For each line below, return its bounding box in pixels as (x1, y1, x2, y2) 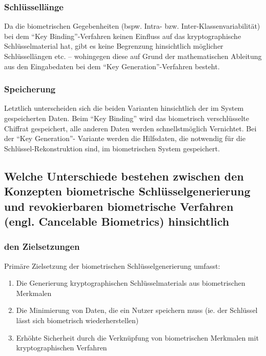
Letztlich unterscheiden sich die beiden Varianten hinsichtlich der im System (4, 103, 244, 113)
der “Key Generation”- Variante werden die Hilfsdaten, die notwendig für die (4, 133, 245, 144)
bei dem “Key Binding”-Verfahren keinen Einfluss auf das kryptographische (4, 30, 241, 41)
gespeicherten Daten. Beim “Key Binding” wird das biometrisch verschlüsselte (4, 113, 249, 123)
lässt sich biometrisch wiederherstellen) (16, 314, 139, 325)
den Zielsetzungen (4, 240, 80, 253)
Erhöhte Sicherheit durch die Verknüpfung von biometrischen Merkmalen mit (16, 332, 259, 343)
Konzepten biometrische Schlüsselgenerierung (4, 183, 251, 199)
